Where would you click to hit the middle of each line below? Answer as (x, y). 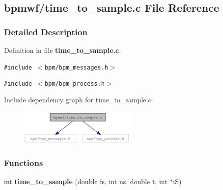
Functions (24, 163)
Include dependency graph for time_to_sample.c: (79, 99)
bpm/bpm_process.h (75, 84)
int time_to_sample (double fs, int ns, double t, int (86, 181)
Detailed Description (46, 32)
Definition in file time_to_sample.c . (63, 50)
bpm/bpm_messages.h (76, 67)
